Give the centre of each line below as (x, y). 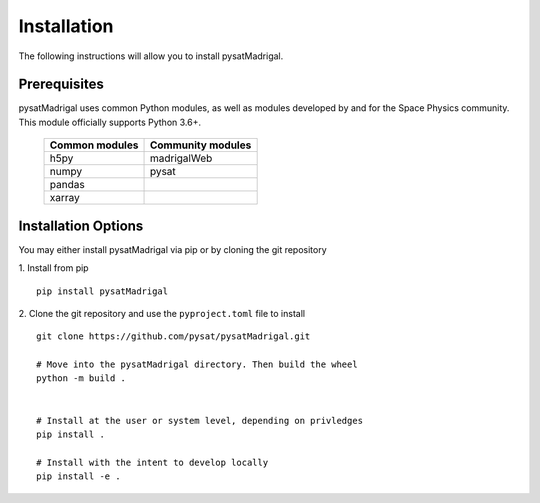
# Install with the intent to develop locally (152, 462)
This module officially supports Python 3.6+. (110, 122)
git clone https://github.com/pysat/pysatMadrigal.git (173, 336)
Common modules (94, 145)
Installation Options (81, 225)
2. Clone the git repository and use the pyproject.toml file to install (161, 313)
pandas (67, 185)
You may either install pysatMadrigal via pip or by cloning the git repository (172, 249)
